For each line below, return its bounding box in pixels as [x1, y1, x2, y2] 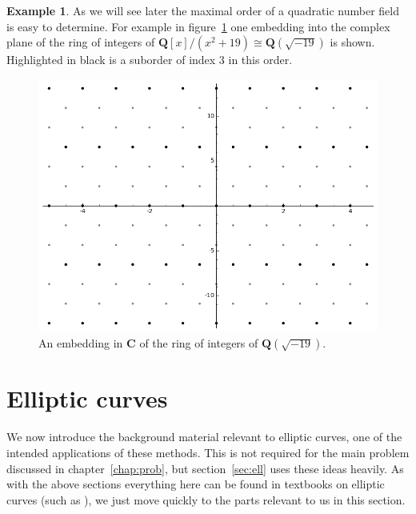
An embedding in [38, 335, 123, 351]
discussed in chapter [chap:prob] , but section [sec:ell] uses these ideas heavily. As [6, 460, 404, 476]
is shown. [330, 34, 375, 50]
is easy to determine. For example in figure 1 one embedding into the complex [6, 18, 390, 34]
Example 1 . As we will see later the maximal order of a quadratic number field [6, 2, 399, 18]
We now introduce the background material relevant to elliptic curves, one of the [6, 428, 402, 445]
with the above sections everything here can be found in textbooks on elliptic [6, 476, 385, 492]
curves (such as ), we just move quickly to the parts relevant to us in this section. [6, 491, 406, 508]
